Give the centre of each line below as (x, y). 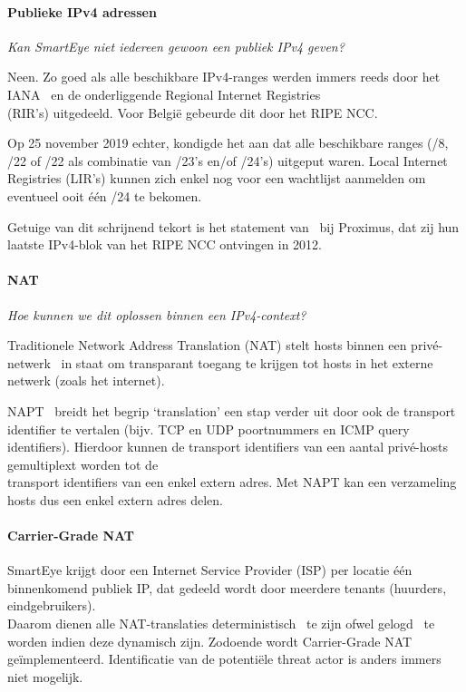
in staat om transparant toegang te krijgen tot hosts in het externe (247, 362)
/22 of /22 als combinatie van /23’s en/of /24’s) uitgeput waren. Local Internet (228, 160)
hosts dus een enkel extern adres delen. (115, 499)
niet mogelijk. (45, 676)
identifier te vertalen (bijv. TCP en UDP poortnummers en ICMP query (209, 429)
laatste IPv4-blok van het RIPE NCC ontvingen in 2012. (165, 244)
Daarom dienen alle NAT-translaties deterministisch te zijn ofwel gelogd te (221, 624)
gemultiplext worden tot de (83, 464)
